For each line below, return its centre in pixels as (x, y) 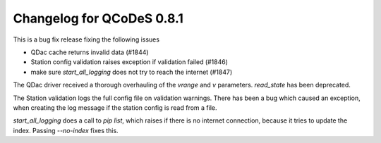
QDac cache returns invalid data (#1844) (90, 52)
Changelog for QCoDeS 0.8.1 (98, 18)
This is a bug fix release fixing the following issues (86, 39)
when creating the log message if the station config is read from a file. (115, 107)
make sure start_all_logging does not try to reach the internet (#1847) (132, 72)
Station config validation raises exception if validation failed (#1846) (129, 62)
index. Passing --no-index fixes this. (66, 130)
